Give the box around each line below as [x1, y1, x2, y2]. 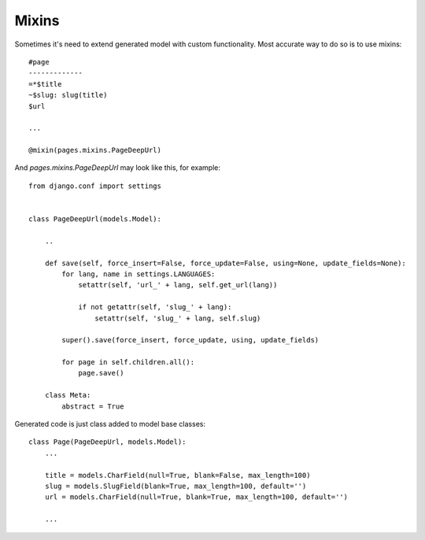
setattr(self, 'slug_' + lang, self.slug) [94, 313, 261, 323]
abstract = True [61, 401, 124, 411]
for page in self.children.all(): [61, 358, 195, 367]
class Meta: [44, 390, 91, 400]
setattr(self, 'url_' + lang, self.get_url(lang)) [78, 280, 278, 290]
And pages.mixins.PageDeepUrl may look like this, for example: [14, 163, 220, 172]
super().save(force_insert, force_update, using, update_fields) [61, 335, 320, 345]
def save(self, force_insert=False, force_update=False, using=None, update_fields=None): [44, 258, 407, 268]
